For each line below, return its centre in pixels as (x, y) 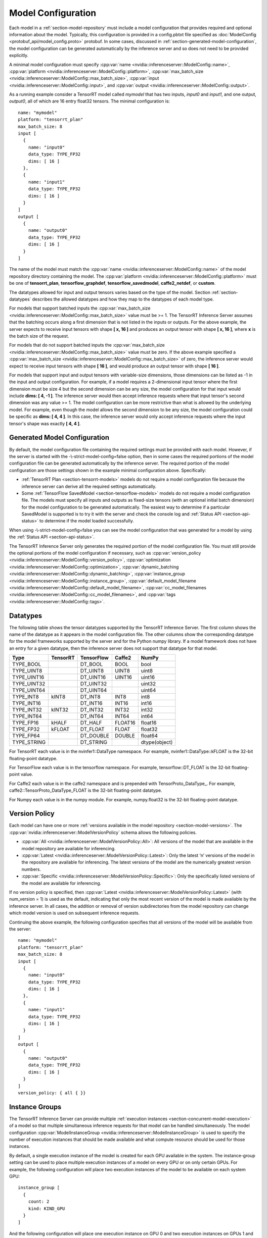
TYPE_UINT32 (29, 684)
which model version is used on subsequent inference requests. (74, 913)
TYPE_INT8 (25, 697)
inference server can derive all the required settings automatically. (89, 486)
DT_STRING (94, 742)
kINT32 (60, 710)
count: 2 (39, 1202)
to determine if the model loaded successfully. (87, 521)
